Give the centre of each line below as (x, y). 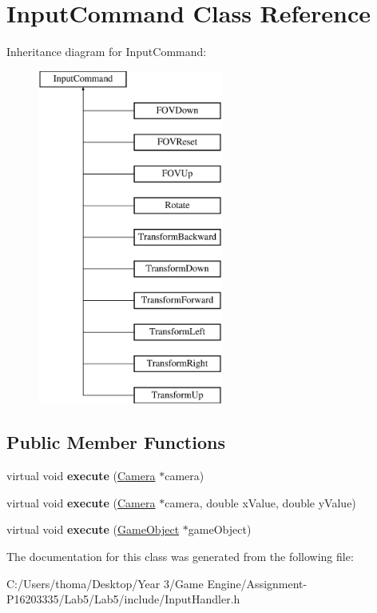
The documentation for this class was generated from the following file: (180, 557)
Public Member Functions (116, 442)
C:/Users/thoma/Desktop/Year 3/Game (105, 583)
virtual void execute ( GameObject (93, 529)
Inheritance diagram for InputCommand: (107, 52)
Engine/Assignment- (257, 583)
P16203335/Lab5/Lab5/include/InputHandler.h (123, 599)
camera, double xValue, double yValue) (260, 502)
